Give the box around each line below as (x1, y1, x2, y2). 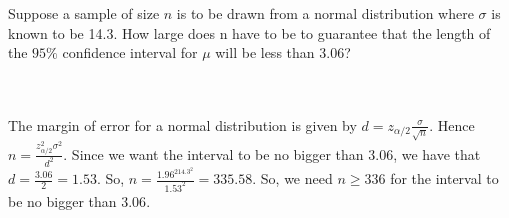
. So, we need (252, 168, 333, 188)
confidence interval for (62, 42, 198, 63)
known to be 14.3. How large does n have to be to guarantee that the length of (8, 22, 491, 43)
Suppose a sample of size (8, 3, 160, 23)
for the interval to (390, 168, 499, 188)
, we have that (393, 143, 481, 164)
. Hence (429, 114, 475, 135)
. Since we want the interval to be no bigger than (63, 143, 364, 164)
